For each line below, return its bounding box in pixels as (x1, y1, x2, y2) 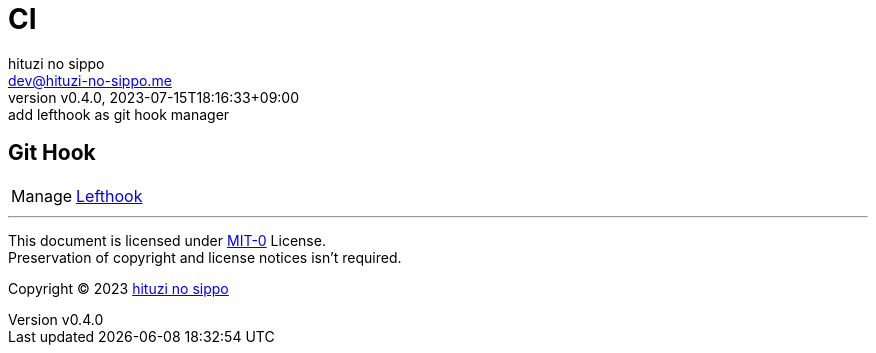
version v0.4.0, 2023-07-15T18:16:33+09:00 (8, 88, 300, 106)
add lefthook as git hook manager (8, 105, 230, 123)
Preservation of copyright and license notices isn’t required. (8, 248, 402, 266)
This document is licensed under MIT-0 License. (8, 231, 326, 249)
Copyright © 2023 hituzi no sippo (8, 279, 229, 297)
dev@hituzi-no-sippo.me (8, 71, 172, 89)
